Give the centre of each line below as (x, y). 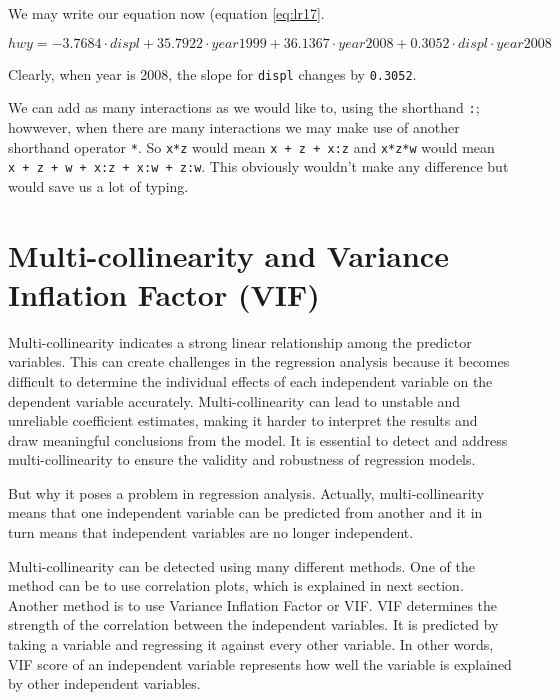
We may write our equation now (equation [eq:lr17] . (166, 13)
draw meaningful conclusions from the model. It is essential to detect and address (258, 439)
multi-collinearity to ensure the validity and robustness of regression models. (242, 459)
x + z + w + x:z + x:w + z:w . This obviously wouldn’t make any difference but (258, 166)
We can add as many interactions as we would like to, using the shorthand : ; (244, 107)
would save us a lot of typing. (98, 185)
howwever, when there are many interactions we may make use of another (234, 126)
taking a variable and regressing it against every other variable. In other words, (251, 644)
